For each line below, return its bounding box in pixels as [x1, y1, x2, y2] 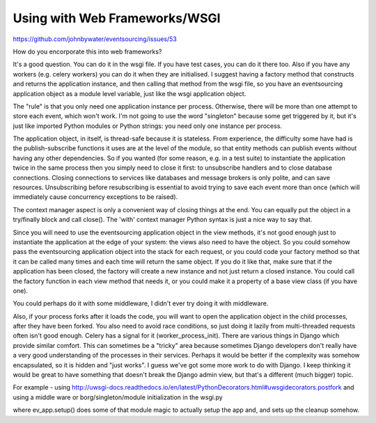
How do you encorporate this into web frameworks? [13, 47, 162, 56]
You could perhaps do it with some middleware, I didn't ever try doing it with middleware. [13, 299, 269, 308]
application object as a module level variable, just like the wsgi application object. [13, 89, 246, 97]
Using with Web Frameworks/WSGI [13, 10, 221, 26]
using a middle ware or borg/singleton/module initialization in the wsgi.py [13, 393, 223, 401]
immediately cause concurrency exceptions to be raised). [13, 193, 178, 201]
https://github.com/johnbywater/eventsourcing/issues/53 [13, 35, 177, 43]
